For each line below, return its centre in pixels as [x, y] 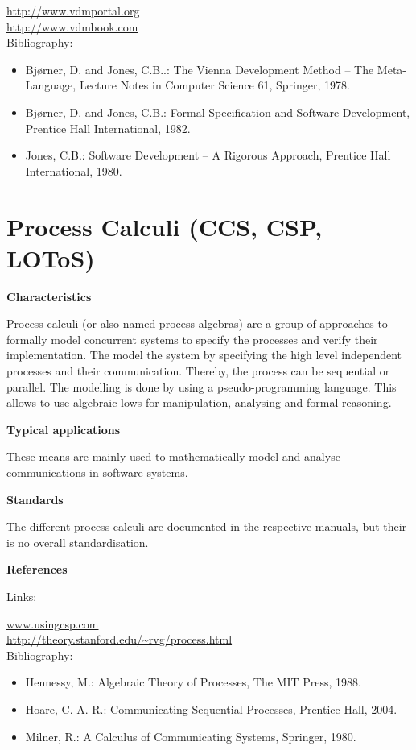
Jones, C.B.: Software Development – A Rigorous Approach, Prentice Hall [208, 155]
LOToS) [51, 257]
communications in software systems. [97, 472]
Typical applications [64, 429]
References [37, 569]
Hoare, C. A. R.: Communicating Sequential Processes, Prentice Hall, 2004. [211, 709]
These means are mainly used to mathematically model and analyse [173, 456]
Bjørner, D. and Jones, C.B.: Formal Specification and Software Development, [218, 112]
